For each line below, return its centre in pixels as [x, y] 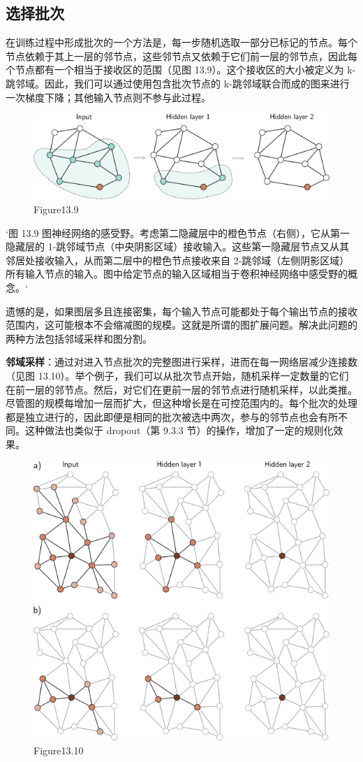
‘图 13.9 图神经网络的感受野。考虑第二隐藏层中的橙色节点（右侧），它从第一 [178, 232]
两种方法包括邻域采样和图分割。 [79, 338]
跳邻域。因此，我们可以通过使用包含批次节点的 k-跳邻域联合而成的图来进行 [178, 83]
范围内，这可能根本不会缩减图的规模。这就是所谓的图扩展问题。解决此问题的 [181, 325]
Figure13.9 [56, 209]
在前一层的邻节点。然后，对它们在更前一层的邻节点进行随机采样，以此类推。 [181, 389]
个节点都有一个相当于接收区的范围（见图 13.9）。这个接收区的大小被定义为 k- [181, 70]
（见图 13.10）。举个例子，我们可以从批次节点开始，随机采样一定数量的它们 [177, 375]
